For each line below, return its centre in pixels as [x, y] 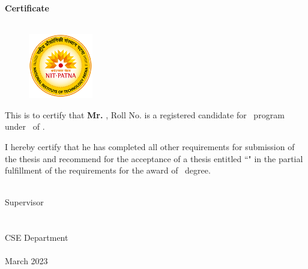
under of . [25, 126]
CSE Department [37, 237]
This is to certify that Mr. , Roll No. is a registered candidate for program [145, 114]
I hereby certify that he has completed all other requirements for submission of [150, 146]
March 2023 [26, 261]
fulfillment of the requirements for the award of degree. [108, 170]
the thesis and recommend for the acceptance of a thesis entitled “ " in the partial [154, 158]
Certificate [27, 8]
